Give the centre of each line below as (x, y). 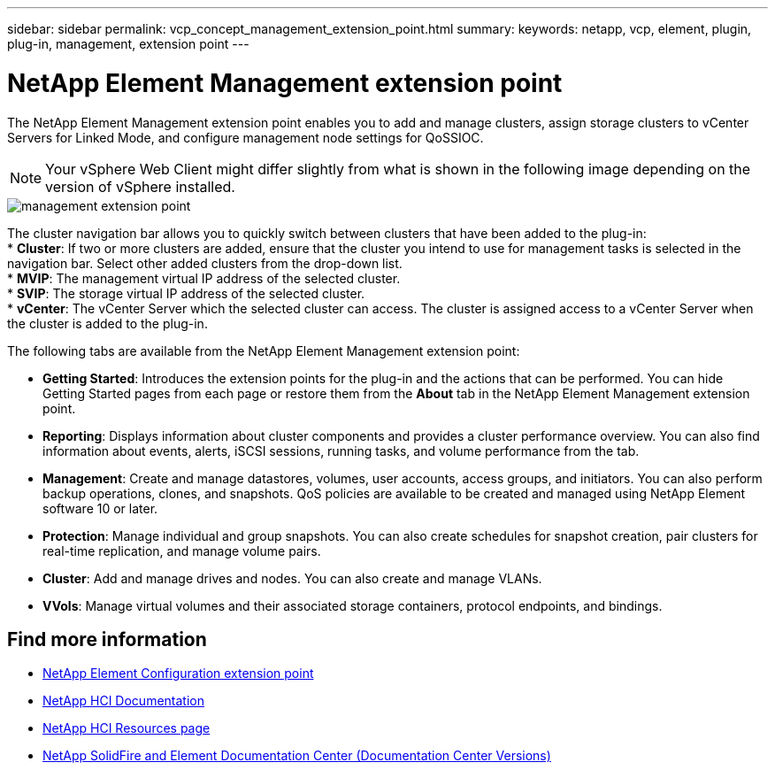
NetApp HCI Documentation (123, 701)
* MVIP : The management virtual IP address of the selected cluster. (204, 278)
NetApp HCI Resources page (127, 728)
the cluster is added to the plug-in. (107, 323)
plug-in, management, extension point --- (128, 44)
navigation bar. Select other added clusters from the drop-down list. (205, 263)
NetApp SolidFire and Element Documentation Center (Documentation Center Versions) (297, 756)
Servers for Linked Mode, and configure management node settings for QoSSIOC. (246, 137)
